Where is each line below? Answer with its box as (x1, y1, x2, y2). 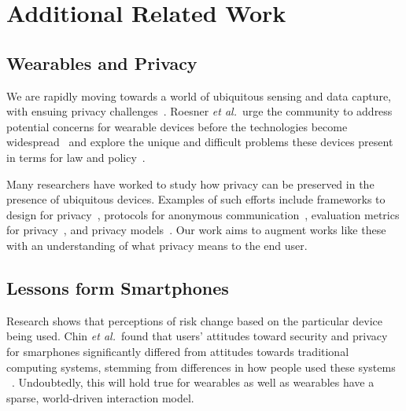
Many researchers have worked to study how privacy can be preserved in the (6, 175, 375, 192)
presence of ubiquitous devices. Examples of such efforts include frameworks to (6, 191, 386, 207)
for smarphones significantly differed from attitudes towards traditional (6, 343, 349, 359)
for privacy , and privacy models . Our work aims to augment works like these (6, 222, 386, 238)
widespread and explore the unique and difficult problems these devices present (6, 134, 393, 150)
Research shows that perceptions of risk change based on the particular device (6, 312, 382, 328)
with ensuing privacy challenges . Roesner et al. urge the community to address (6, 103, 393, 119)
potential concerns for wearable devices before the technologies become (6, 118, 348, 134)
